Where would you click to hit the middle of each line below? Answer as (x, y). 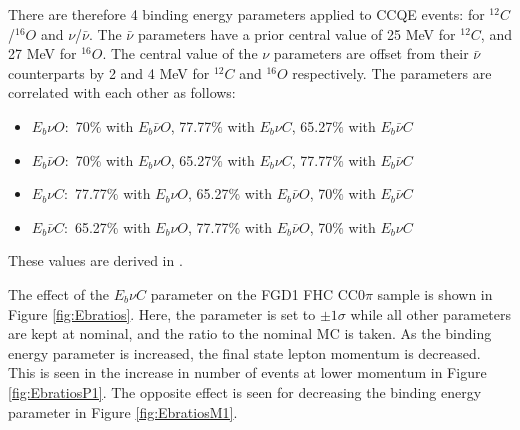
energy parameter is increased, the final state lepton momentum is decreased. (244, 352)
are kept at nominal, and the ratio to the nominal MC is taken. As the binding (250, 333)
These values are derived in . (95, 260)
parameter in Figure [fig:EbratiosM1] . (123, 411)
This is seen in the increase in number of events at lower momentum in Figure (247, 372)
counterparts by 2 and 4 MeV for (109, 72)
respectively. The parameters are (392, 72)
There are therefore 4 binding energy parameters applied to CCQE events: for (246, 14)
